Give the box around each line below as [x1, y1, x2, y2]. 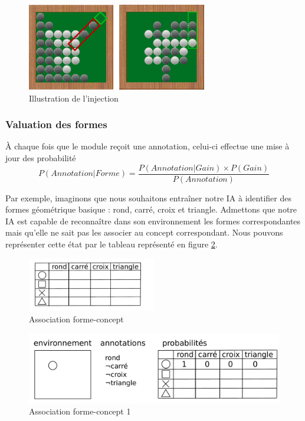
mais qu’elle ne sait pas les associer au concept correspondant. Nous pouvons [5, 226, 283, 239]
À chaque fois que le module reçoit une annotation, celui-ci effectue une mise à [5, 140, 290, 152]
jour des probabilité [5, 151, 76, 164]
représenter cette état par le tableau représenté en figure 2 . [5, 237, 218, 250]
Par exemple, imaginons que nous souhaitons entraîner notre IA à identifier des [5, 191, 291, 204]
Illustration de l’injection [29, 92, 119, 104]
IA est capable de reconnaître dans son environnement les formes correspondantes [5, 214, 301, 227]
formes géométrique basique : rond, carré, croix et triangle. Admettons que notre [5, 203, 297, 216]
